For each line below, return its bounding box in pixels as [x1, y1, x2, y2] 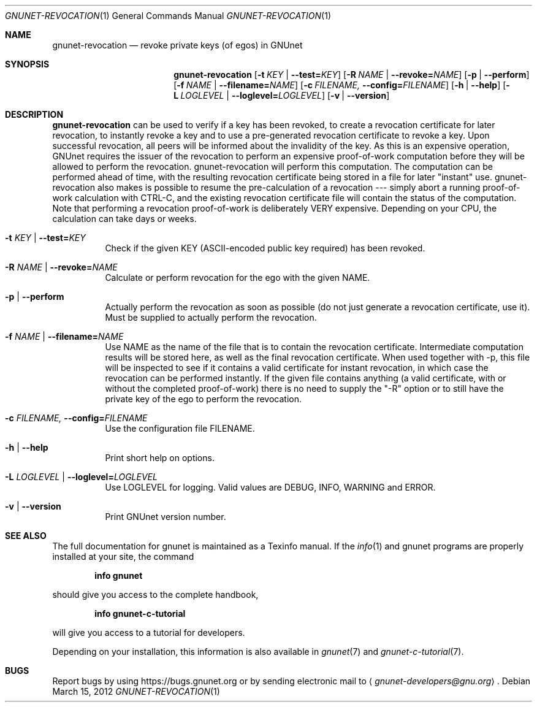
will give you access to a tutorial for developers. [52, 627, 245, 638]
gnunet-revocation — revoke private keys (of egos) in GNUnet [52, 40, 303, 50]
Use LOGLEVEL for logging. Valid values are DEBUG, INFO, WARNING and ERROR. [105, 482, 436, 492]
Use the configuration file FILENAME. [105, 423, 255, 434]
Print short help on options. [105, 453, 215, 463]
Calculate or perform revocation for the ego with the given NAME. [105, 272, 370, 283]
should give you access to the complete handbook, [52, 589, 259, 600]
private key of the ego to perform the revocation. [105, 394, 302, 404]
